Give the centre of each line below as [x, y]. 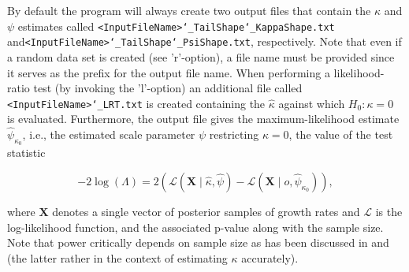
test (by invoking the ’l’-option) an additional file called [168, 88]
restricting [234, 134]
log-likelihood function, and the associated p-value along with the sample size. [195, 227]
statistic [26, 153]
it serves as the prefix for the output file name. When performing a [169, 72]
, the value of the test [341, 134]
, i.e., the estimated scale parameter [109, 134]
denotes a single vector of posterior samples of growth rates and [206, 211]
